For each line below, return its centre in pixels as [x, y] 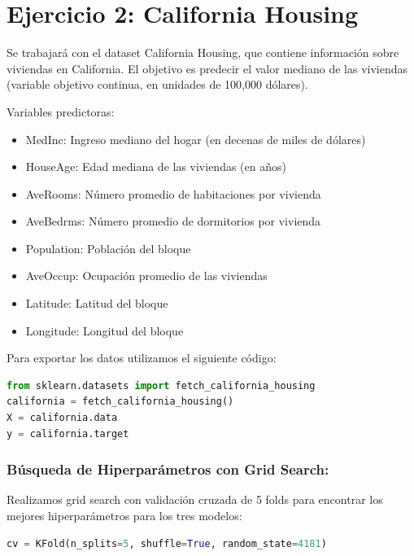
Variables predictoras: [61, 111]
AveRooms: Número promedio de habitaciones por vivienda [173, 193]
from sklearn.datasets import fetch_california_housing [161, 385]
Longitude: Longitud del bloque [105, 330]
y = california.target [68, 433]
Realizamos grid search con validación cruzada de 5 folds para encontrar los [195, 499]
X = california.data [62, 418]
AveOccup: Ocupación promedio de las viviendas [146, 276]
